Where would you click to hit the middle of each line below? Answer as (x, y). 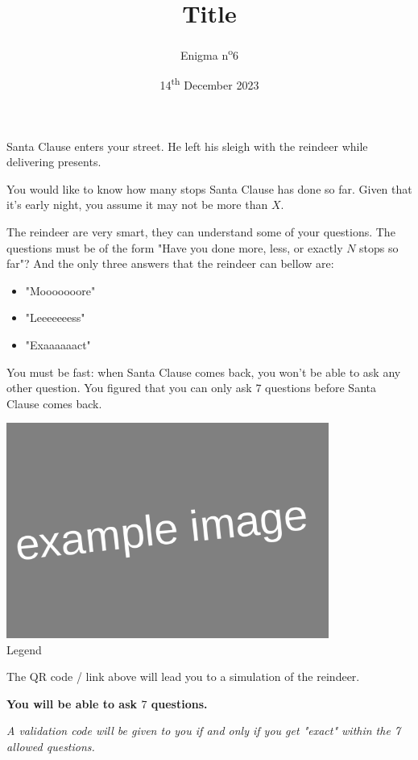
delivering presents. (54, 162)
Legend (24, 649)
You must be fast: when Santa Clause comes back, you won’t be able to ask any (204, 372)
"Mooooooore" (60, 290)
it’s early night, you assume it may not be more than (137, 205)
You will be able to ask (72, 703)
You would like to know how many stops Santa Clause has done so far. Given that (209, 188)
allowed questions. (51, 746)
